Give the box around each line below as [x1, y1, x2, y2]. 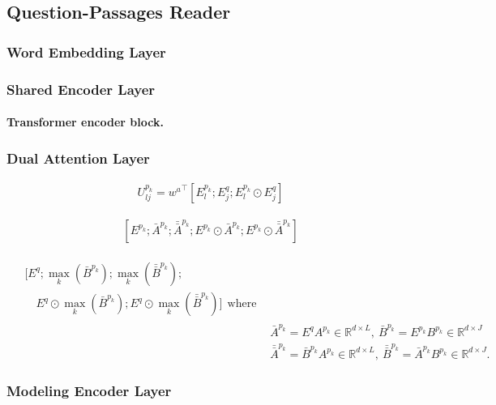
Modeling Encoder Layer [6, 380, 172, 400]
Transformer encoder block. [6, 113, 164, 130]
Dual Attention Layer [6, 147, 150, 168]
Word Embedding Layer [6, 41, 166, 62]
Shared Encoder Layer [6, 79, 156, 99]
